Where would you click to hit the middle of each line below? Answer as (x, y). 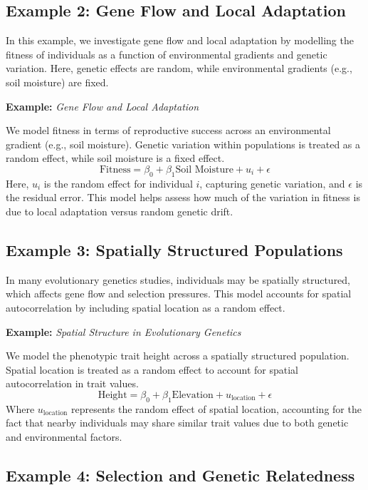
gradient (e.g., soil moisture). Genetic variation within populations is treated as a (183, 144)
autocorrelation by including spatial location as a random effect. (146, 307)
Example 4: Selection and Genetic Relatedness (180, 475)
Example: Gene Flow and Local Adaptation (102, 106)
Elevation (193, 395)
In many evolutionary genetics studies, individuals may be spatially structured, (178, 279)
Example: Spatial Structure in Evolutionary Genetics (123, 331)
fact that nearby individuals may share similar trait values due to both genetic (177, 423)
